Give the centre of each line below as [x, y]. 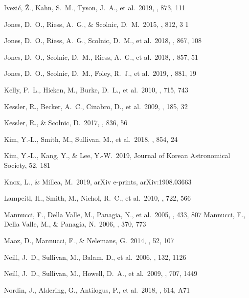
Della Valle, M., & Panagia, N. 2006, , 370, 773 [75, 224]
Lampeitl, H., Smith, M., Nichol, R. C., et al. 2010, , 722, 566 [97, 198]
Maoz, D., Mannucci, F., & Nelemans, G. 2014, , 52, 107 [89, 240]
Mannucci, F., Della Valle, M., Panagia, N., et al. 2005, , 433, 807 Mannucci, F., [125, 214]
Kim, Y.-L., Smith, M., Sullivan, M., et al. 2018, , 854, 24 [91, 139]
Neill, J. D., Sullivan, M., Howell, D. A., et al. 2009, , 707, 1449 [101, 273]
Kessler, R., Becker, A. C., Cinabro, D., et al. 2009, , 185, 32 [96, 106]
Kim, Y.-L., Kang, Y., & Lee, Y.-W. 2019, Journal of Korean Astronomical [117, 155]
